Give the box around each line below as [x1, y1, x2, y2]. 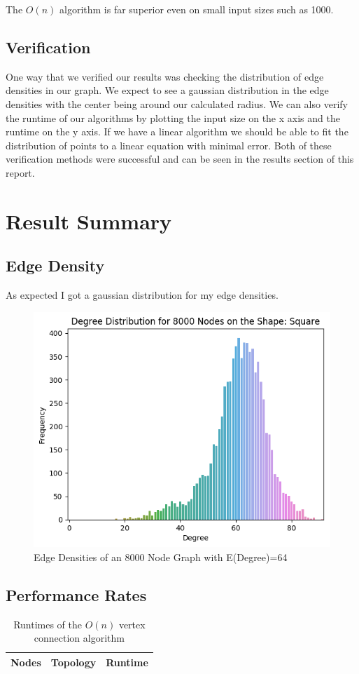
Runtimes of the [13, 616, 82, 631]
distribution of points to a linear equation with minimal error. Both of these [6, 137, 332, 152]
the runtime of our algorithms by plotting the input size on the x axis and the [6, 110, 340, 125]
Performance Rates [6, 584, 147, 605]
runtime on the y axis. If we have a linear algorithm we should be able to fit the [6, 124, 349, 139]
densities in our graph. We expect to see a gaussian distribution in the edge [6, 83, 329, 97]
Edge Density [6, 255, 105, 276]
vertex [118, 616, 146, 631]
